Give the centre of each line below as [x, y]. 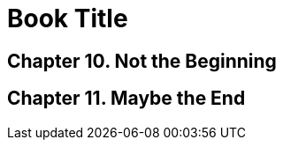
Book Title [68, 18]
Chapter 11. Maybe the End [126, 99]
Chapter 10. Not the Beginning [142, 61]
